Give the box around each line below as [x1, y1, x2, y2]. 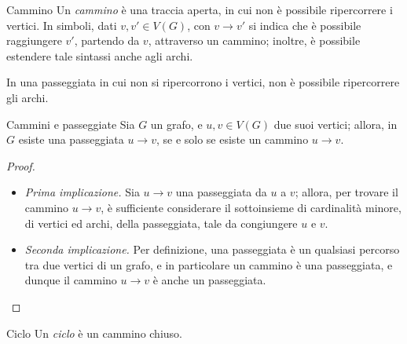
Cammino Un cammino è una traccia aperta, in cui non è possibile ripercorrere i [6, 2, 393, 17]
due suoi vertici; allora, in [273, 115, 398, 132]
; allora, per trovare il [295, 184, 398, 200]
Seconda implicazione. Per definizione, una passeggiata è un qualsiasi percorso [24, 241, 400, 258]
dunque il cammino [24, 272, 117, 288]
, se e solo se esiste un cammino [156, 131, 309, 148]
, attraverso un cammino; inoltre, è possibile [148, 32, 361, 49]
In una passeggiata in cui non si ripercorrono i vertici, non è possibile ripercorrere [6, 74, 400, 90]
